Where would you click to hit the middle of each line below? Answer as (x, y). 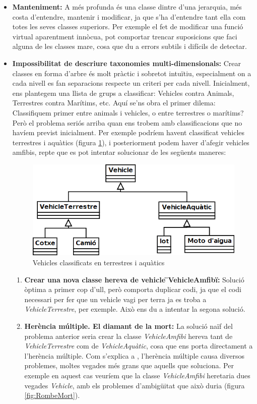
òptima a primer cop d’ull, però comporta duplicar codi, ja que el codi (133, 289)
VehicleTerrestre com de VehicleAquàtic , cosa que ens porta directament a (139, 346)
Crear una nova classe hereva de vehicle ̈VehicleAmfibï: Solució (134, 279)
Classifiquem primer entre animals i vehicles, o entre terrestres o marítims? (128, 112)
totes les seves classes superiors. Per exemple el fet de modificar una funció (128, 26)
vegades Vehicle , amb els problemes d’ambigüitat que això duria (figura (135, 385)
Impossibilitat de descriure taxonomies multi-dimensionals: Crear (127, 63)
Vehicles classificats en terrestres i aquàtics (99, 262)
